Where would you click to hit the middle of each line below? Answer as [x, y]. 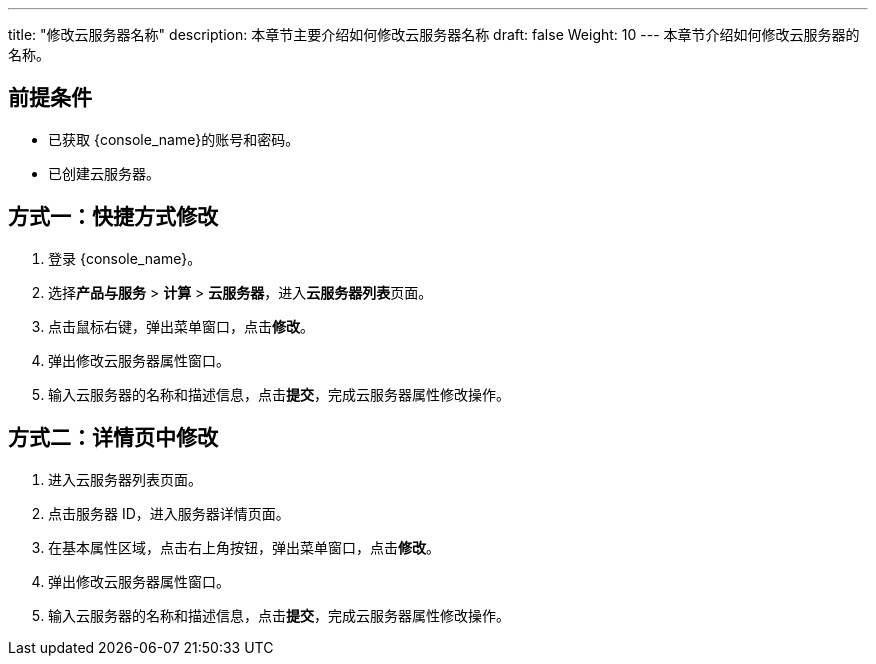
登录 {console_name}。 [125, 258]
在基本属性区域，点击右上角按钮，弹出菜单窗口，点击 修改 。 [244, 547]
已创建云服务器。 [104, 173]
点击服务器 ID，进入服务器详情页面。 [169, 513]
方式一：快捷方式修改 [113, 217]
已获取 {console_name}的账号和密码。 [174, 139]
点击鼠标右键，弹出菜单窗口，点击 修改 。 [181, 326]
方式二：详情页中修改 [113, 438]
